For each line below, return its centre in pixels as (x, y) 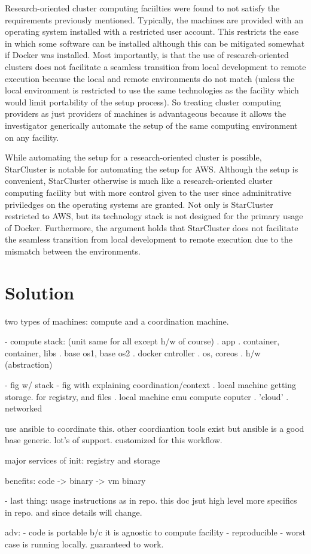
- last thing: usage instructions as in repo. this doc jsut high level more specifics (151, 500)
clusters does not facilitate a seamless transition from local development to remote (155, 66)
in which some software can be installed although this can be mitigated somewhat (155, 43)
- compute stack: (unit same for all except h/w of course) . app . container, (142, 341)
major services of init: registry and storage (83, 460)
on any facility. (32, 137)
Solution (40, 292)
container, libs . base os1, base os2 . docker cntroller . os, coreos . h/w (133, 352)
